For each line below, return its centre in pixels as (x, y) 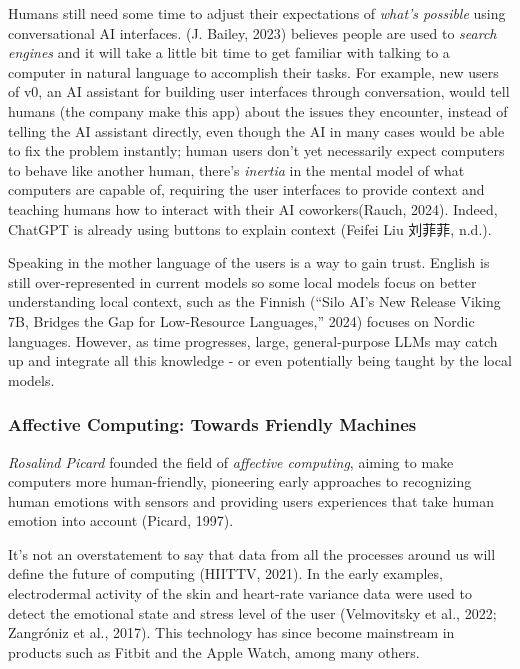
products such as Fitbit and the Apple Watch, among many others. (214, 651)
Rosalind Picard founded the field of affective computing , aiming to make (231, 461)
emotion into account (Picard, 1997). (121, 520)
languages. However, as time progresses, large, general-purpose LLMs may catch (253, 340)
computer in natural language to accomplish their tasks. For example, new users (253, 71)
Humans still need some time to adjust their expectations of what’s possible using (257, 13)
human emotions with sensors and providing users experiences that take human (251, 500)
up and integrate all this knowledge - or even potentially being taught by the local (260, 360)
